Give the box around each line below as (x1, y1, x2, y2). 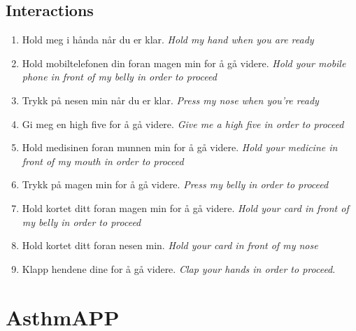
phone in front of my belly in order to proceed (22, 69, 217, 84)
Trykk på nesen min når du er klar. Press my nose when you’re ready (22, 92, 319, 107)
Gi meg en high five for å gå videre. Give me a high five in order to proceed (22, 116, 344, 131)
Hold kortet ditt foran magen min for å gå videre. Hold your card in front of (22, 200, 349, 215)
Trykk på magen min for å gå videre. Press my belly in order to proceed (22, 177, 329, 192)
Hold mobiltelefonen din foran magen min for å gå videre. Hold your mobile (22, 55, 346, 70)
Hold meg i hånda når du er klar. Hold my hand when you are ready (22, 32, 314, 47)
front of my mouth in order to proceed (22, 153, 184, 168)
